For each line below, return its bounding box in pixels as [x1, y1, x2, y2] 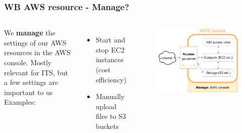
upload [95, 101, 117, 111]
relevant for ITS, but [4, 67, 68, 77]
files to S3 [95, 111, 126, 121]
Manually [95, 91, 125, 102]
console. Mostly [4, 57, 52, 67]
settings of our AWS [4, 37, 67, 48]
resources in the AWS [4, 47, 71, 58]
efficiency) [95, 74, 127, 84]
